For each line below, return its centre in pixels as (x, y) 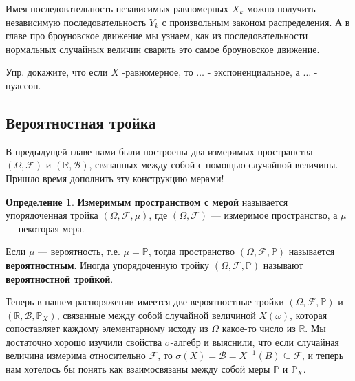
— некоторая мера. (45, 228)
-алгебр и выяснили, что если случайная (255, 341)
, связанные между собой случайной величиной (156, 315)
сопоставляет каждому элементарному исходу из (107, 328)
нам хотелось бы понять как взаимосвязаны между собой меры (138, 369)
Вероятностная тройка (81, 122)
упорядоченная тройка (52, 215)
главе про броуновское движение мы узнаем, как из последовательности (157, 35)
